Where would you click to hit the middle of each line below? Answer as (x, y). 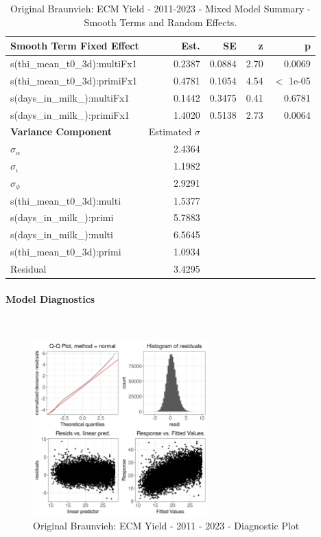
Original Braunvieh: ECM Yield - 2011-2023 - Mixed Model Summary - (160, 8)
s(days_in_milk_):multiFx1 (70, 97)
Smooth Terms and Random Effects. (160, 22)
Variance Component (61, 132)
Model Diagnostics (50, 298)
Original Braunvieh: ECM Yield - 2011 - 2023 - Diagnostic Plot (166, 526)
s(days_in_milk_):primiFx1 (70, 114)
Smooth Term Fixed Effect (75, 46)
